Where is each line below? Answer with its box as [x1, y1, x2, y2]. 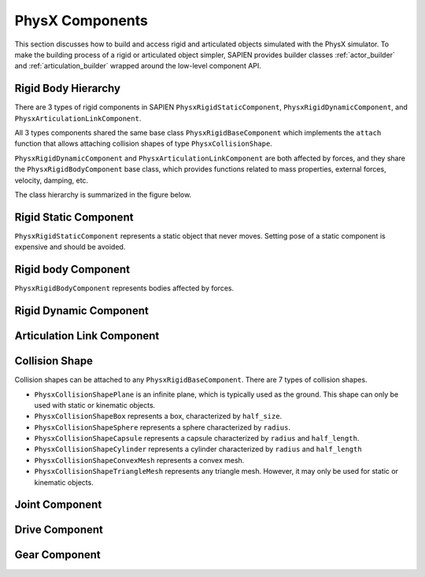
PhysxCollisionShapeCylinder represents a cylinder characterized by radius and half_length [34, 445, 362, 454]
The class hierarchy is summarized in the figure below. [14, 190, 192, 199]
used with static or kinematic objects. [34, 400, 156, 409]
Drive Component [14, 523, 104, 537]
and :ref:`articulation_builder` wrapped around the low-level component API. [14, 61, 261, 71]
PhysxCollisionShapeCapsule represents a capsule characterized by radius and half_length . [34, 434, 360, 443]
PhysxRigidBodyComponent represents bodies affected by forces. [14, 283, 235, 293]
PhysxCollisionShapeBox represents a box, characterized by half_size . [34, 412, 283, 421]
